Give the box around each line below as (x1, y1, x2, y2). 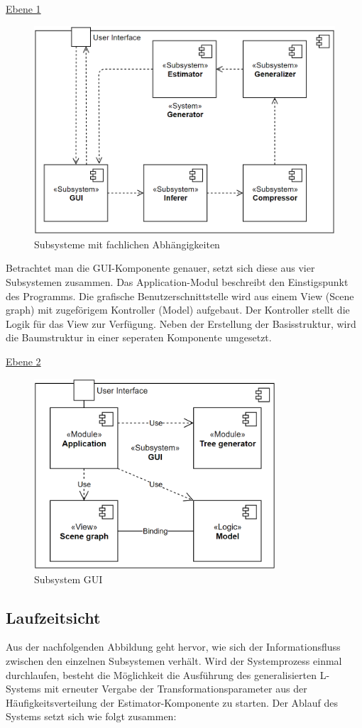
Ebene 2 (6, 353, 41, 368)
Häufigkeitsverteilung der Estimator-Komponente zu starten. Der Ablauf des (6, 695, 338, 710)
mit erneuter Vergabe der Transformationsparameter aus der (44, 681, 307, 696)
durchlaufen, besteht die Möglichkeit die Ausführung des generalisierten (6, 667, 317, 682)
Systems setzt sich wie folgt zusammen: (6, 709, 177, 724)
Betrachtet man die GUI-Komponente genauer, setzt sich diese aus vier (6, 260, 315, 275)
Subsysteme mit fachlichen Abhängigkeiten (34, 236, 220, 251)
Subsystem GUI (34, 571, 103, 586)
